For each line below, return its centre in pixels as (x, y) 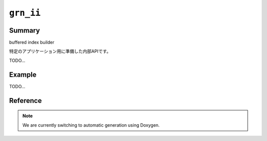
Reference (25, 101)
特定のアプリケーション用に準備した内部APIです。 (60, 51)
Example (23, 74)
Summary (24, 30)
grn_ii (25, 13)
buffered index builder (32, 43)
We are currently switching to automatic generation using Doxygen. (91, 125)
